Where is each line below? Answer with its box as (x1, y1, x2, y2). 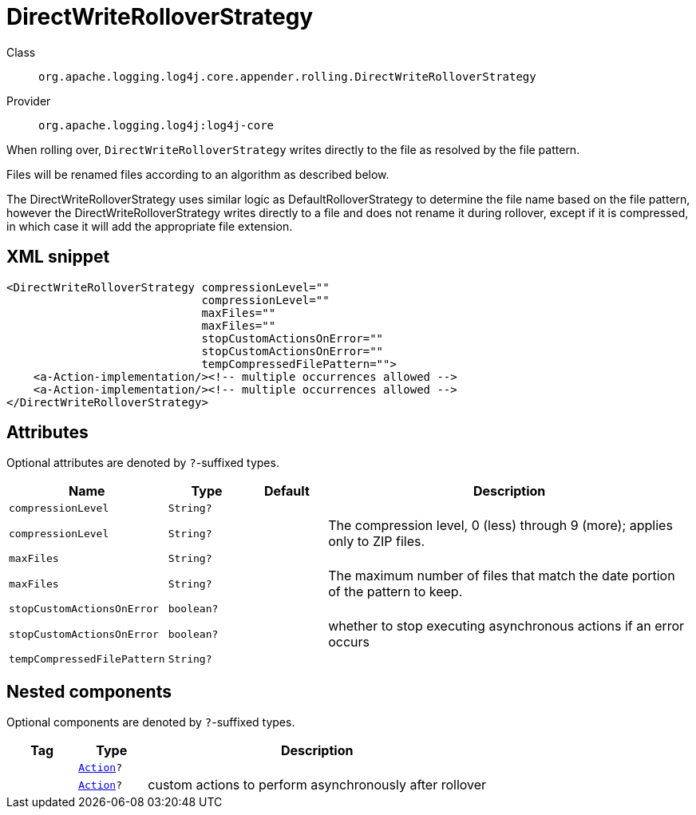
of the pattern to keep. (328, 584, 463, 600)
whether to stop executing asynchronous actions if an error (328, 618, 685, 635)
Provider (6, 93, 51, 108)
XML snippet (6, 247, 110, 267)
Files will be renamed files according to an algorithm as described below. (6, 167, 390, 181)
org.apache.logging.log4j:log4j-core (38, 118, 275, 132)
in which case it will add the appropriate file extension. (6, 219, 293, 233)
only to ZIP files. (328, 533, 425, 550)
